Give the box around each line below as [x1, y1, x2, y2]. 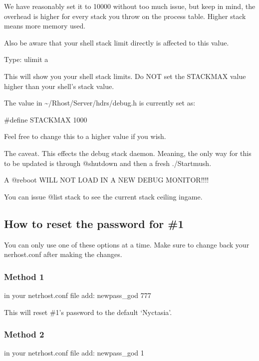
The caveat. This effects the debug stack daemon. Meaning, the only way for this [4, 147, 252, 158]
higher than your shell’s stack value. [4, 80, 114, 91]
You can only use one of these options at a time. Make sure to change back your [4, 239, 250, 249]
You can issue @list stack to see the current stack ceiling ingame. [4, 191, 203, 201]
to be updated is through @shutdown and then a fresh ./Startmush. [4, 157, 212, 168]
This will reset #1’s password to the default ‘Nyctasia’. [4, 306, 172, 317]
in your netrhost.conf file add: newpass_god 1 [4, 347, 144, 358]
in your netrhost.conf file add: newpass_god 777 [4, 289, 151, 300]
